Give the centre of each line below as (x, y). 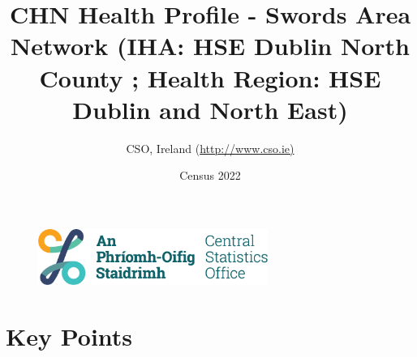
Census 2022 (210, 175)
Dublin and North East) (210, 109)
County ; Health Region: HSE (210, 77)
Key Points (69, 336)
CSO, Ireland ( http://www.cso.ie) (210, 148)
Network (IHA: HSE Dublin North (210, 46)
